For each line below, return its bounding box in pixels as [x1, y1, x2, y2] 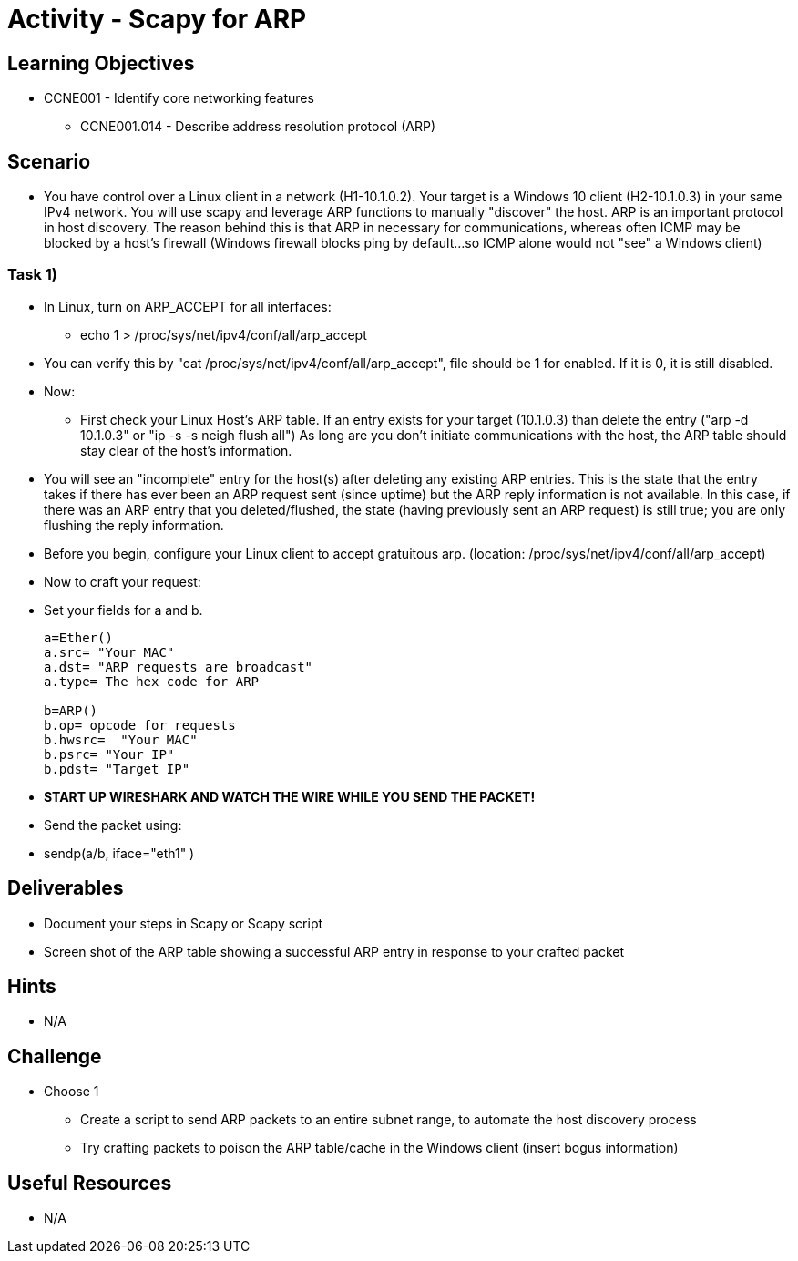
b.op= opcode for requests [44, 717, 236, 733]
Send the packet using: [44, 816, 182, 833]
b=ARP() [44, 702, 98, 718]
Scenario [7, 149, 91, 173]
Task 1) [7, 265, 57, 284]
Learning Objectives [7, 51, 195, 75]
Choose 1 [44, 1083, 99, 1100]
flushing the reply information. [44, 517, 224, 533]
